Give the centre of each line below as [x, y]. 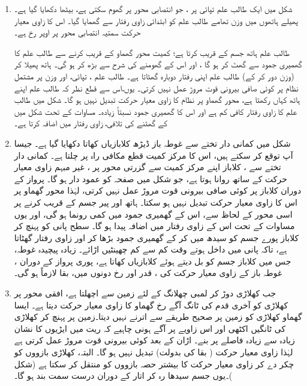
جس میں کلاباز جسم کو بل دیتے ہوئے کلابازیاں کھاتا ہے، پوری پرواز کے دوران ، [153, 261]
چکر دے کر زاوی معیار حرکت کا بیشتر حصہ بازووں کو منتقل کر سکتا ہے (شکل [154, 363]
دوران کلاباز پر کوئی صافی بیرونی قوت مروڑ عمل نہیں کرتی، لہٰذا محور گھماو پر [158, 190]
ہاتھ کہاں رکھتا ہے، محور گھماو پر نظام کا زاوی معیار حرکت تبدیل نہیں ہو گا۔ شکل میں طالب [157, 100]
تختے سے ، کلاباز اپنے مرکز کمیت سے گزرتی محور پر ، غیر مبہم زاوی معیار [148, 167]
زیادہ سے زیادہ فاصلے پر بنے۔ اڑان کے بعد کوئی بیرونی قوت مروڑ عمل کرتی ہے [154, 340]
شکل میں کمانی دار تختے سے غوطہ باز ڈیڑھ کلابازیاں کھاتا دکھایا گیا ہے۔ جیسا [152, 143]
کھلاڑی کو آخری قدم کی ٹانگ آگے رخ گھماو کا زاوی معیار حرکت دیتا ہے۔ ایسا [151, 305]
